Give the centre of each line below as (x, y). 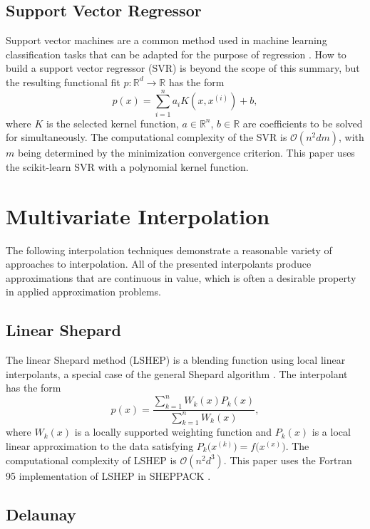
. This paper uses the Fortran (288, 460)
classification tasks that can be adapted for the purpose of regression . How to (176, 54)
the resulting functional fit (63, 82)
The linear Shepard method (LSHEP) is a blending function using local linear (176, 360)
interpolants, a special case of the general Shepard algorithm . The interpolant (177, 373)
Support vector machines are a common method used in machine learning (166, 40)
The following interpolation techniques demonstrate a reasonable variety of (169, 250)
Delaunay (41, 514)
